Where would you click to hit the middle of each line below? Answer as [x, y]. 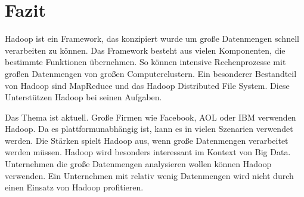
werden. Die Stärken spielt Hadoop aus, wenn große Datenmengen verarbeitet [147, 140]
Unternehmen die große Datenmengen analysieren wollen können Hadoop [138, 164]
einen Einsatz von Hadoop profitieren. [74, 187]
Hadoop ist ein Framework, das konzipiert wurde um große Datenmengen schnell [152, 39]
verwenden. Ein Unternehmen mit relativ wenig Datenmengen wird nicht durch [149, 175]
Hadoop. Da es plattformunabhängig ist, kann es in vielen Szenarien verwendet [149, 129]
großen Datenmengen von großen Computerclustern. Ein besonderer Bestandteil [151, 73]
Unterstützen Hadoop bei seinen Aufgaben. [83, 97]
